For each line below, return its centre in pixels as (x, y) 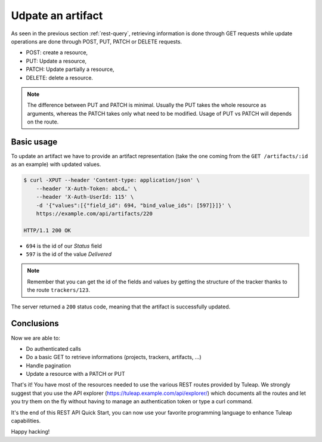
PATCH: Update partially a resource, (70, 69)
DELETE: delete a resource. (60, 78)
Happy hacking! (30, 432)
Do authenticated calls (54, 348)
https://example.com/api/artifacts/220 (95, 214)
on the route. (43, 122)
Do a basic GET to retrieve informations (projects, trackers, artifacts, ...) (114, 357)
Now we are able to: (36, 338)
